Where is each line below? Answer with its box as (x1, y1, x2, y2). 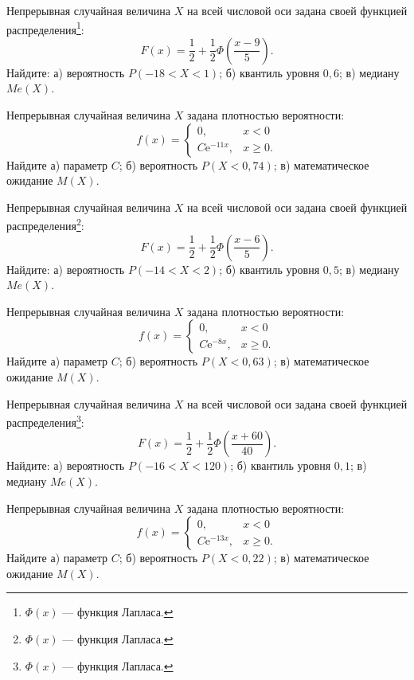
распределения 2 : (6, 215, 84, 234)
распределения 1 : (6, 18, 84, 37)
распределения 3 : (6, 412, 84, 430)
